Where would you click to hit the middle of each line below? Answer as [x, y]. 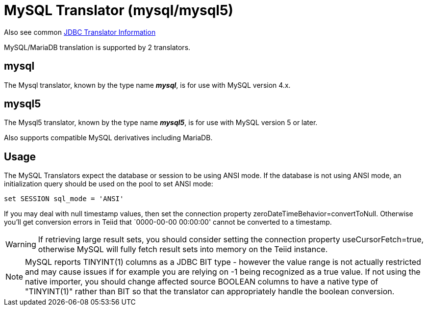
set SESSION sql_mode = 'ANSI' [64, 199]
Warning [21, 245]
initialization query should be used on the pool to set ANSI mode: [109, 184]
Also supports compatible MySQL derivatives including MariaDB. [108, 138]
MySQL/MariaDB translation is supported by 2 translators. [97, 47]
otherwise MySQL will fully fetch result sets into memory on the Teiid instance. [183, 249]
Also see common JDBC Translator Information [80, 32]
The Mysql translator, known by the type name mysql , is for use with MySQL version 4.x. [147, 85]
